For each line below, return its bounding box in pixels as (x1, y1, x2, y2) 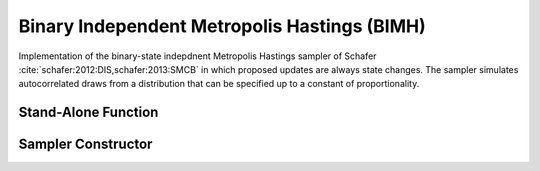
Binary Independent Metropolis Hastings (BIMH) (18, 15, 427, 37)
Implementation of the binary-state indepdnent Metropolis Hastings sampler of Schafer (18, 50, 377, 62)
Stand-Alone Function (18, 104, 159, 121)
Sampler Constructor (18, 136, 153, 153)
